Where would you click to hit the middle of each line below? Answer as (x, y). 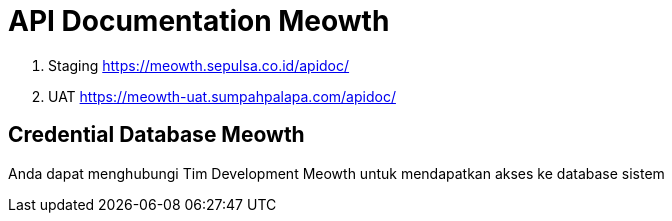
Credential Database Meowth (156, 135)
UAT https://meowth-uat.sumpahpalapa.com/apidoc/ (222, 96)
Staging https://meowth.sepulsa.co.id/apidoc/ (199, 65)
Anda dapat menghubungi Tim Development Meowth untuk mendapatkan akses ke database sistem (336, 173)
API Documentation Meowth (199, 21)
